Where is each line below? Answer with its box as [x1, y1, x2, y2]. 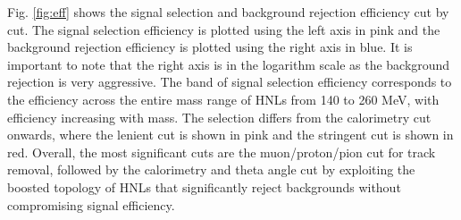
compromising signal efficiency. [7, 195, 175, 214]
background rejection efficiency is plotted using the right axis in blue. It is [7, 38, 413, 56]
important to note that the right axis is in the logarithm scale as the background [7, 55, 450, 73]
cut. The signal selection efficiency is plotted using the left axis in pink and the [7, 20, 440, 38]
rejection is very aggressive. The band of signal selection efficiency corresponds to [7, 72, 452, 91]
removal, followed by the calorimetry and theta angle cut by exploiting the [7, 160, 415, 179]
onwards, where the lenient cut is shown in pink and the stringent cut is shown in [7, 125, 454, 144]
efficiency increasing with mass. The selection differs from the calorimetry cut [7, 107, 432, 126]
